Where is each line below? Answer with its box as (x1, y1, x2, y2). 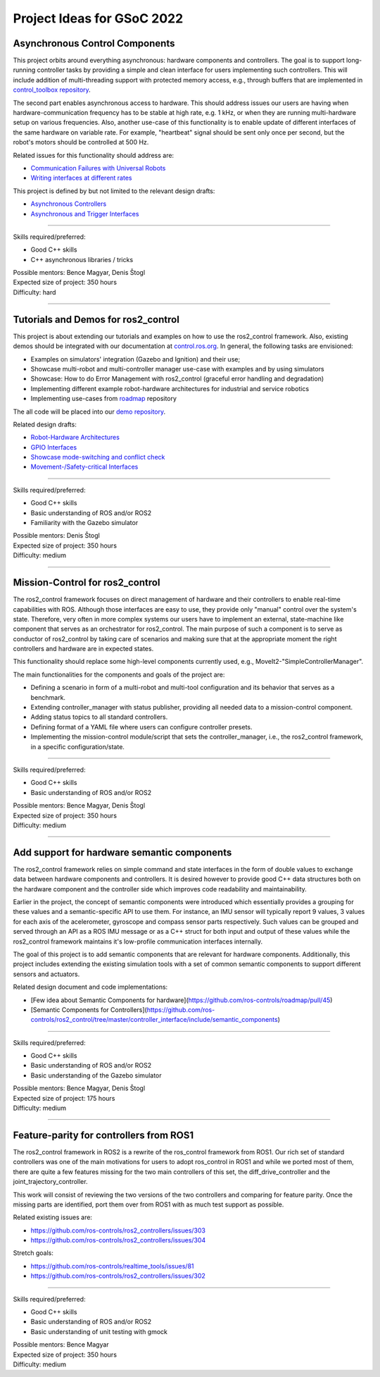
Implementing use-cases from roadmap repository (30, 395, 177, 403)
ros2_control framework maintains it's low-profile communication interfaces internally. (13, 937, 263, 946)
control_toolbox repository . (13, 85, 91, 94)
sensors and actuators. (13, 970, 80, 978)
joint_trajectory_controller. (13, 1178, 88, 1186)
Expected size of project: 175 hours (13, 1094, 115, 1102)
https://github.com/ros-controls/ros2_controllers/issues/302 (30, 1272, 205, 1280)
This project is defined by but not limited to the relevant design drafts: (13, 187, 215, 195)
